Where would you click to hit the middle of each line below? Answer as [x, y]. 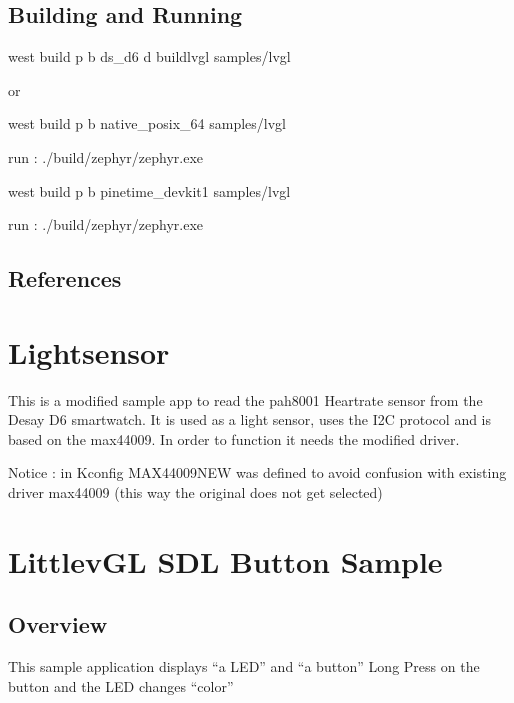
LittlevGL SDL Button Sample [225, 560]
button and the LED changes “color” [121, 685]
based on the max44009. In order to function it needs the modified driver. [234, 438]
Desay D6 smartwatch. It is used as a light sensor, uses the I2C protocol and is [250, 419]
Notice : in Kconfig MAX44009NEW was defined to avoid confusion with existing [257, 472]
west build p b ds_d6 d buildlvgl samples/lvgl [149, 56]
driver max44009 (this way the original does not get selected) [195, 492]
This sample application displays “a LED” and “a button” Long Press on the [244, 666]
